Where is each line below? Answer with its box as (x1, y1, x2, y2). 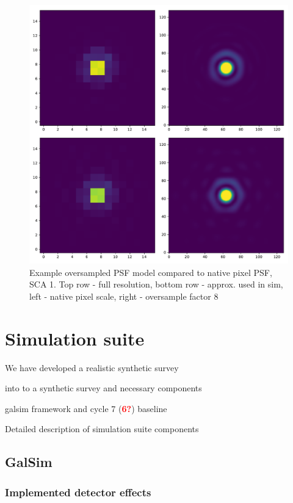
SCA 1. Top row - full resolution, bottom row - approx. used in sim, (29, 278, 283, 291)
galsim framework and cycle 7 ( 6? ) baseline (5, 402, 167, 414)
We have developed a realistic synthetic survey (5, 361, 179, 374)
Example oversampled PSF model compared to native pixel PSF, (29, 266, 272, 278)
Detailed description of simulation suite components (5, 422, 199, 435)
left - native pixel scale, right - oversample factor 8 (29, 289, 219, 302)
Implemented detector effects (5, 484, 151, 499)
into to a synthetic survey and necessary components (5, 382, 202, 394)
